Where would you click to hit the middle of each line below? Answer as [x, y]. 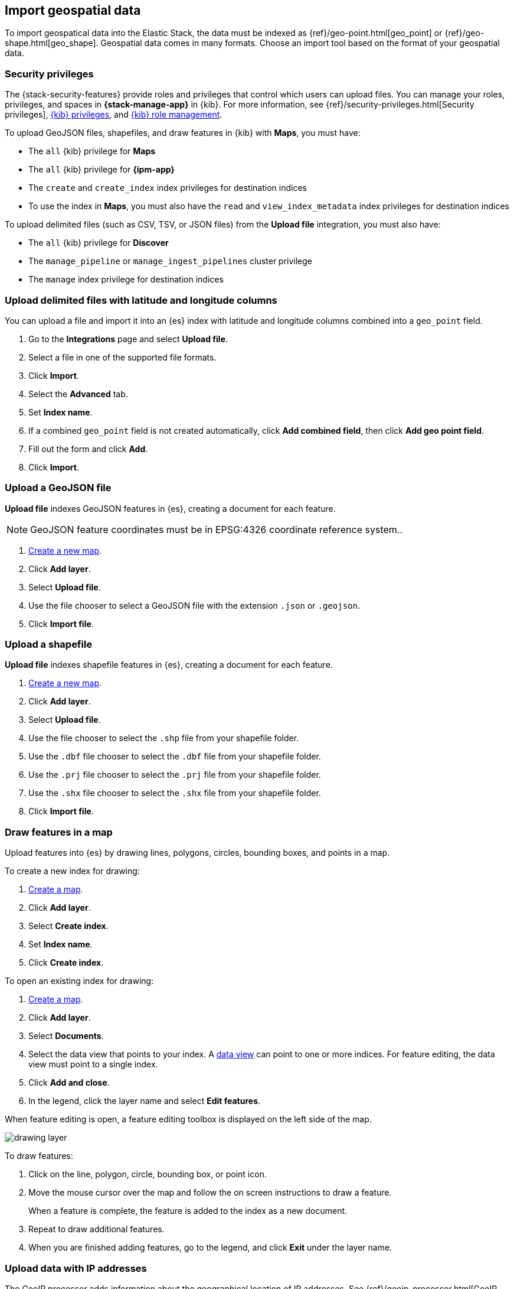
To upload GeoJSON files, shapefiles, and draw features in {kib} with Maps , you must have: [183, 133]
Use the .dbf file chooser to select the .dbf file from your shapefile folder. [175, 756]
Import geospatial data [73, 10]
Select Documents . [66, 1036]
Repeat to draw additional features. [96, 1229]
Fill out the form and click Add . [88, 449]
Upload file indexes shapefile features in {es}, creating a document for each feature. [169, 665]
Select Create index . [68, 926]
